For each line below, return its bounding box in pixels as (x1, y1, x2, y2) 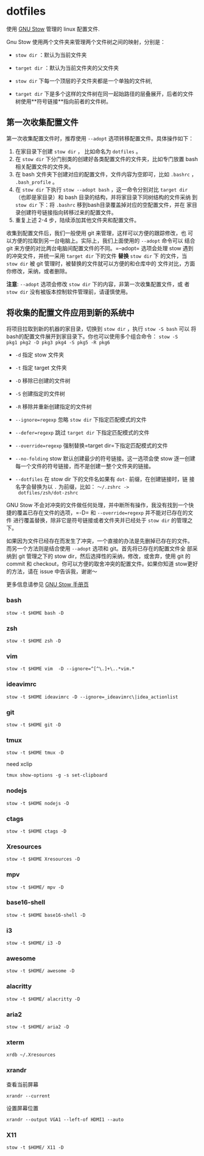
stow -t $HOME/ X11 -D (6, 1144, 64, 1151)
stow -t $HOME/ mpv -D (6, 884, 64, 890)
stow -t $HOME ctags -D (6, 828, 67, 834)
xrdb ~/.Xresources (6, 1052, 56, 1058)
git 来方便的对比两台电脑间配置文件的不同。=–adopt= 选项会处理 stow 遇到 (6, 244, 194, 251)
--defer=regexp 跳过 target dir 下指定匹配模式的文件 (15, 428, 150, 436)
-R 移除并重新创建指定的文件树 (15, 403, 93, 410)
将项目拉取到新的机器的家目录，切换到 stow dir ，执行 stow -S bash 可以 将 (6, 325, 197, 332)
